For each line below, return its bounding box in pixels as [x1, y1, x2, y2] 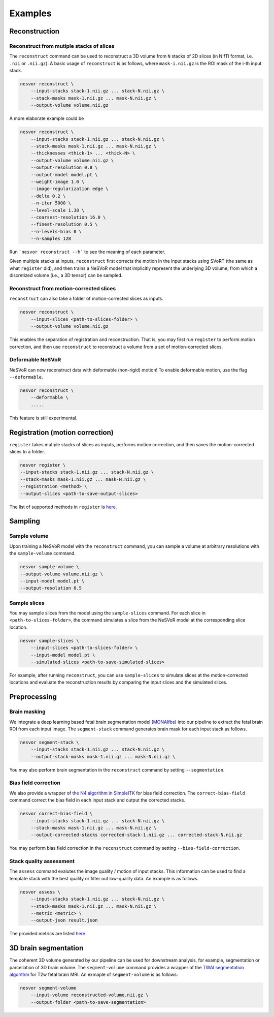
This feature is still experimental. [9, 415, 78, 421]
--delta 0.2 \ [30, 193, 66, 199]
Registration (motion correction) [9, 428, 114, 437]
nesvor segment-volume [20, 985, 77, 991]
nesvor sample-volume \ [20, 564, 80, 570]
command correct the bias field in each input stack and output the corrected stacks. [9, 797, 185, 803]
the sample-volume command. [9, 550, 76, 557]
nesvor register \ [20, 463, 66, 468]
